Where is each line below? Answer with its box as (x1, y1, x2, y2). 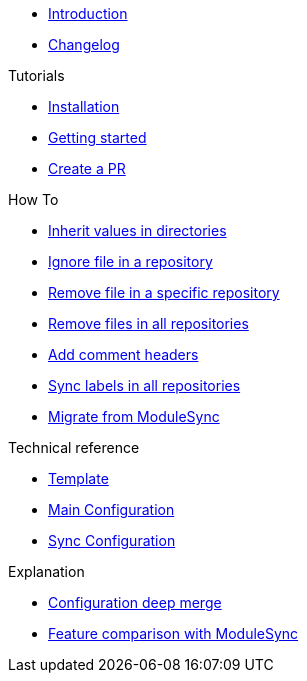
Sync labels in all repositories (48, 377, 241, 394)
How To (8, 191, 59, 208)
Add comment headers (48, 346, 199, 363)
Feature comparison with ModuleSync (48, 625, 299, 642)
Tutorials (8, 67, 65, 84)
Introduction (48, 5, 128, 22)
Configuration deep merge (48, 594, 222, 611)
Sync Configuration (48, 532, 176, 549)
